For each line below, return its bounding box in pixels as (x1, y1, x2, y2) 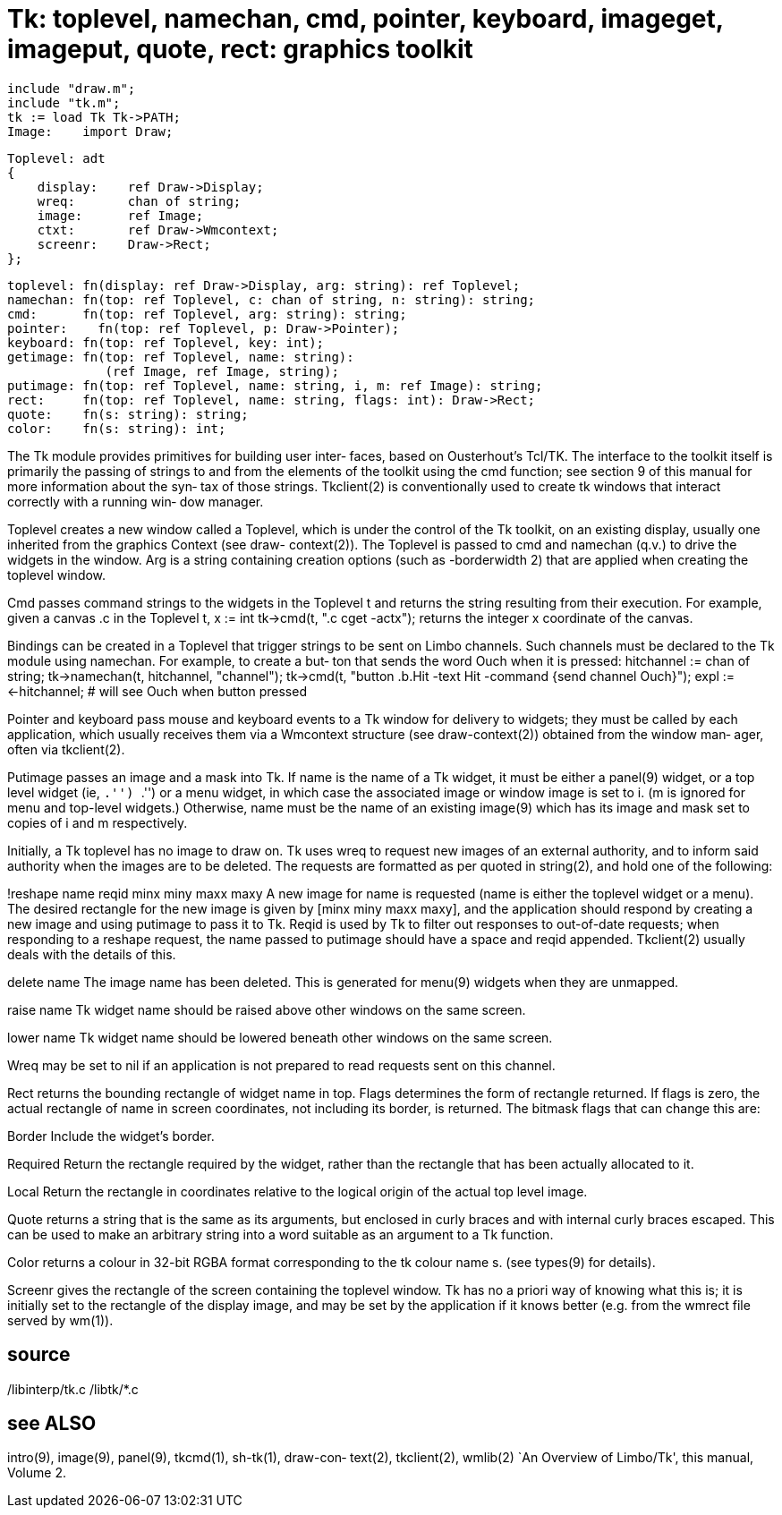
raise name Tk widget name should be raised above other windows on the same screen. (7, 1001, 526, 1017)
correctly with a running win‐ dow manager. (7, 493, 264, 509)
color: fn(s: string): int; (7, 421, 226, 436)
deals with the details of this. (7, 946, 176, 962)
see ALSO (7, 1412, 97, 1435)
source (7, 1343, 71, 1366)
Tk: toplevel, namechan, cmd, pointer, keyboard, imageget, (7, 4, 724, 34)
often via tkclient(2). (7, 741, 125, 757)
